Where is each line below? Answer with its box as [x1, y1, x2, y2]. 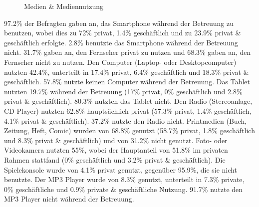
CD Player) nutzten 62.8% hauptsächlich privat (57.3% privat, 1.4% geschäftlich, [4, 105, 252, 116]
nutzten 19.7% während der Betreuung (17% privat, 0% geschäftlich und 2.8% [4, 86, 243, 96]
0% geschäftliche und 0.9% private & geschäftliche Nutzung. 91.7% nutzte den [4, 184, 243, 194]
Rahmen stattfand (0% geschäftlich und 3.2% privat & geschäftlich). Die [4, 154, 226, 165]
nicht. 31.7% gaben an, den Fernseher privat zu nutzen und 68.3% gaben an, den [4, 47, 251, 57]
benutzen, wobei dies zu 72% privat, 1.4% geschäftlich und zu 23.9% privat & [4, 27, 241, 38]
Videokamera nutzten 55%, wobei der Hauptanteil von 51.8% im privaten [4, 145, 228, 155]
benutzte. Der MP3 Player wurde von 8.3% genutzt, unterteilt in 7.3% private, [4, 174, 245, 185]
